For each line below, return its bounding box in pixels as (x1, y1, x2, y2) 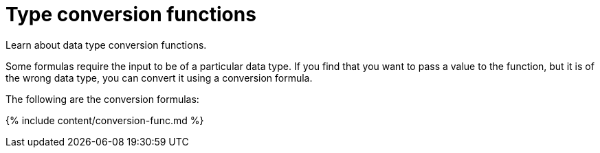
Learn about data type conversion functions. (5, 38, 207, 51)
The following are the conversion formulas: (5, 93, 199, 105)
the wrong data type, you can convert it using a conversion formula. (5, 71, 313, 84)
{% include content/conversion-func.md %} (5, 114, 204, 126)
